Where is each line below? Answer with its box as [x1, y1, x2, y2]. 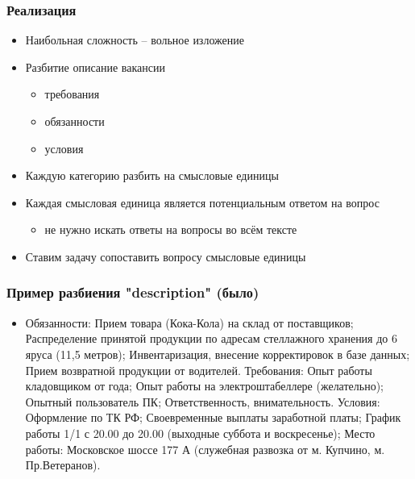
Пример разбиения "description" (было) [6, 282, 259, 302]
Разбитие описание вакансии [25, 58, 166, 75]
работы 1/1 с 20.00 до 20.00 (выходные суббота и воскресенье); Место [25, 424, 376, 441]
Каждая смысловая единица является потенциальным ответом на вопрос [25, 194, 380, 210]
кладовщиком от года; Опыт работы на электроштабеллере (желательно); [25, 377, 384, 394]
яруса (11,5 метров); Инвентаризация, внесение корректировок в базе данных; [25, 345, 410, 362]
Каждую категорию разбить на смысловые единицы [25, 167, 279, 184]
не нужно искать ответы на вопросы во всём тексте [44, 221, 297, 238]
